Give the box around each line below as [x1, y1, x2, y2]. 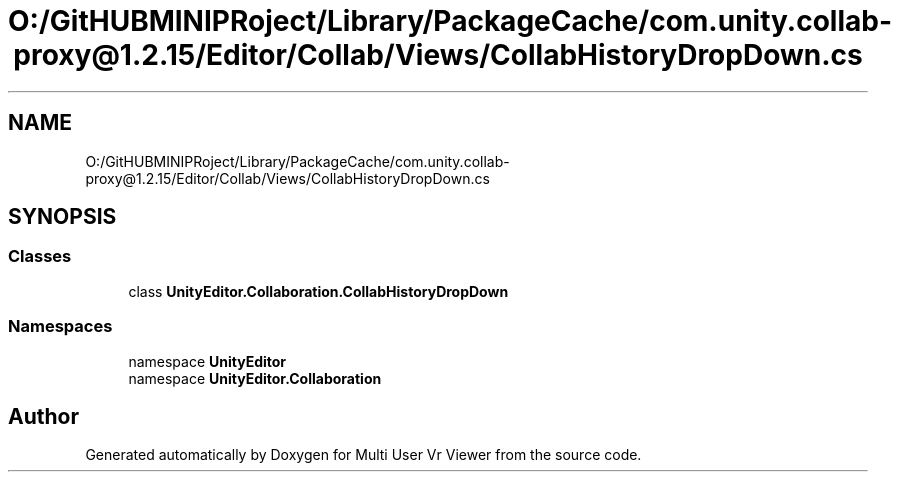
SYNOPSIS [8, 204, 117, 230]
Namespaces [8, 316, 113, 337]
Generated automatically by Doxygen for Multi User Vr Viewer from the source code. [85, 446, 642, 464]
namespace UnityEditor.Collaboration [128, 369, 382, 387]
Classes [8, 246, 72, 267]
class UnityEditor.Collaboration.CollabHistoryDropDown [128, 282, 509, 300]
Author [8, 403, 79, 429]
